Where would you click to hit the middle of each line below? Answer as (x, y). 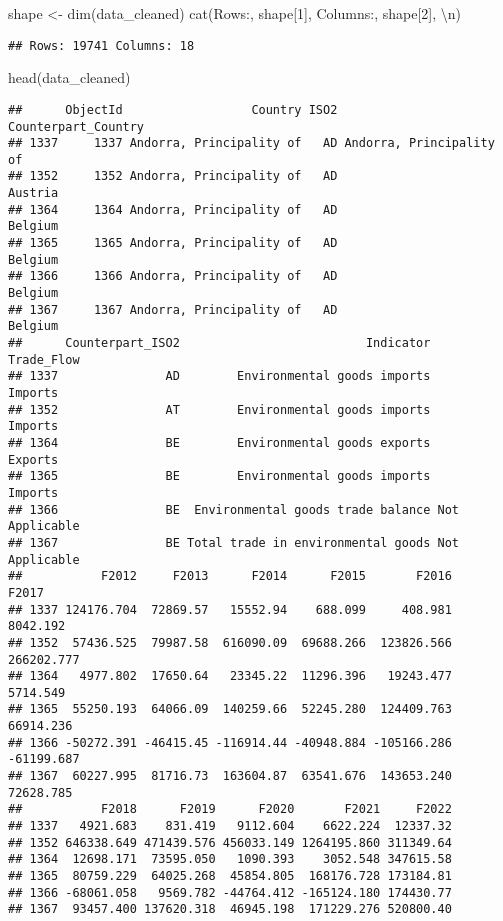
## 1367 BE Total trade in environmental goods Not (234, 542)
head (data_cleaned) (69, 77)
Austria (33, 193)
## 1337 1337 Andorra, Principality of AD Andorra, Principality (251, 143)
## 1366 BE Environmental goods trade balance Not (234, 509)
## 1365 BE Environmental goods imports (219, 476)
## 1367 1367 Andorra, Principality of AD (173, 309)
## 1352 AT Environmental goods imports (219, 409)
